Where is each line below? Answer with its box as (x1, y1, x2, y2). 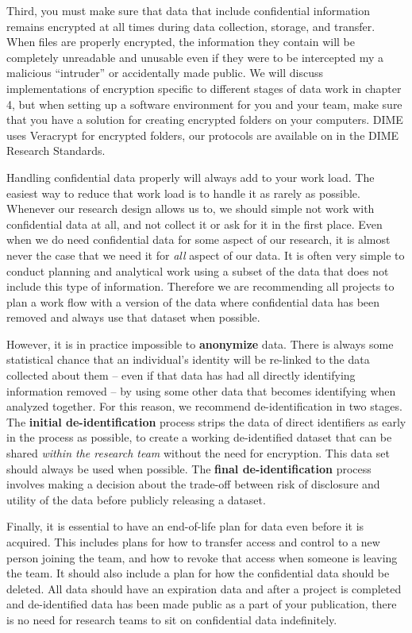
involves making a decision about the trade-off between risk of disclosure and (6, 476, 380, 492)
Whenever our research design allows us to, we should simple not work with (6, 200, 375, 217)
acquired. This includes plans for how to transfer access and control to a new (6, 534, 380, 550)
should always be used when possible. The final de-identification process (6, 460, 372, 477)
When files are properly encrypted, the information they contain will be (6, 33, 355, 50)
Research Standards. (6, 142, 106, 159)
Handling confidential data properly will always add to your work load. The (6, 168, 375, 185)
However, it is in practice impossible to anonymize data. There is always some (6, 335, 394, 352)
